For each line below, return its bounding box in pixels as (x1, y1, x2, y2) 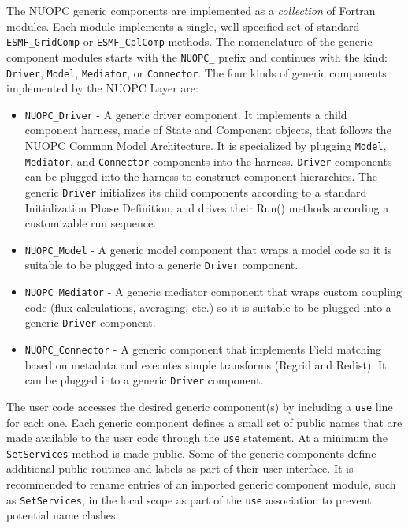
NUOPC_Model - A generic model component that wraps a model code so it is (24, 241, 392, 257)
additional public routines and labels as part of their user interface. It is (6, 460, 354, 477)
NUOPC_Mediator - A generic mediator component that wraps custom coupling (24, 283, 402, 300)
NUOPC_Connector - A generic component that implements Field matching (24, 340, 382, 357)
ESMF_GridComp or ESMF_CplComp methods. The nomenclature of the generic (6, 33, 373, 50)
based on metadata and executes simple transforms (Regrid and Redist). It (24, 356, 387, 373)
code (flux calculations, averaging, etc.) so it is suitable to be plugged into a (24, 298, 391, 315)
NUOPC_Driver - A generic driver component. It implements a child (24, 106, 347, 122)
